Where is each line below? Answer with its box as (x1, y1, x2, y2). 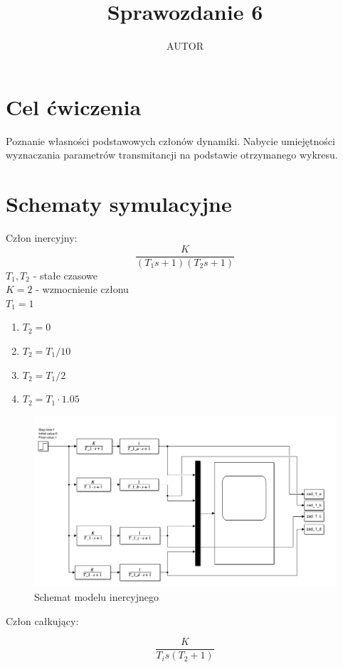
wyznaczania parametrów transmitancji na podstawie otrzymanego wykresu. (6, 147, 338, 162)
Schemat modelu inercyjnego (34, 589, 159, 604)
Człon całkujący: (6, 613, 79, 628)
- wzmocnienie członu (36, 282, 129, 297)
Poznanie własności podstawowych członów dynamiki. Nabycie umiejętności (6, 133, 335, 148)
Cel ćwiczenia (6, 92, 142, 121)
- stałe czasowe (33, 267, 98, 282)
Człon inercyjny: (6, 230, 78, 245)
